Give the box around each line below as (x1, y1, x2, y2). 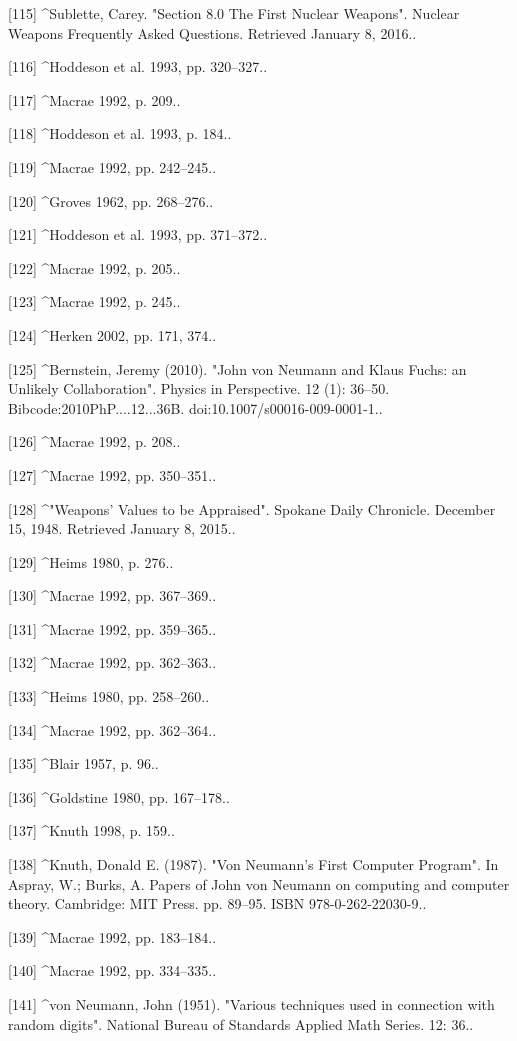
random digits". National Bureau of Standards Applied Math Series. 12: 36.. (8, 1013, 474, 1034)
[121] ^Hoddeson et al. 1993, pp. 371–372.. (8, 224, 268, 245)
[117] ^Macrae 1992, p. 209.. (8, 89, 181, 110)
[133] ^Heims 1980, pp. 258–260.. (8, 686, 210, 707)
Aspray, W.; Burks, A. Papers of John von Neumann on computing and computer (8, 873, 510, 894)
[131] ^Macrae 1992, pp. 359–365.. (8, 618, 217, 639)
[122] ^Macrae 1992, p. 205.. (8, 257, 181, 278)
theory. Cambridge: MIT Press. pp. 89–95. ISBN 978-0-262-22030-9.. (8, 893, 427, 914)
